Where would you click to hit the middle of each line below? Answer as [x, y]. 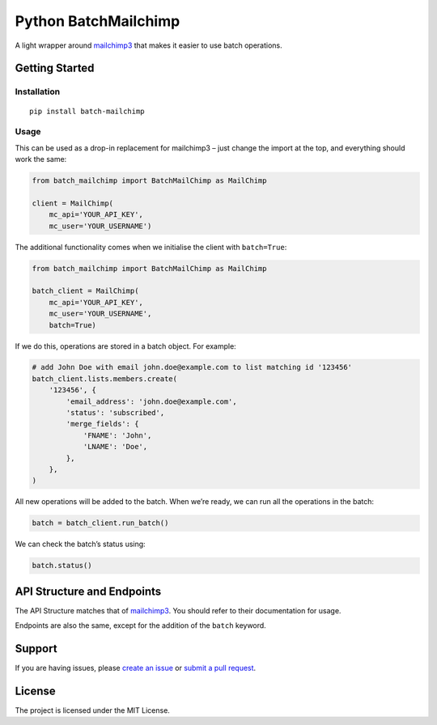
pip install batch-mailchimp [87, 111]
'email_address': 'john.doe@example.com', [152, 401]
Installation [38, 91]
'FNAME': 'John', [117, 435]
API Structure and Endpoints [88, 591]
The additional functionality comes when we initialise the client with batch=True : [151, 247]
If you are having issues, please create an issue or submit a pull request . [136, 668]
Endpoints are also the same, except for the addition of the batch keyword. [140, 625]
